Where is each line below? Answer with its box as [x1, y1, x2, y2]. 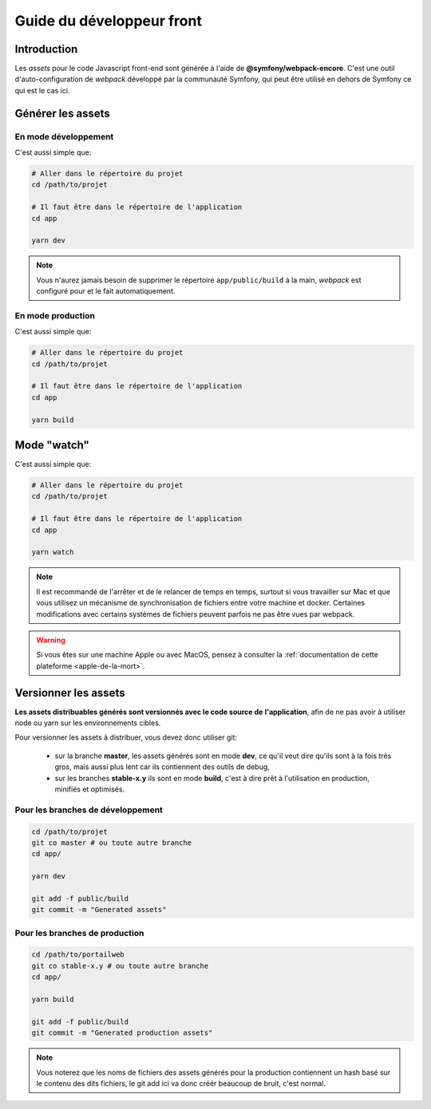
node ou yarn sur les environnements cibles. [14, 718, 161, 728]
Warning [36, 635, 65, 645]
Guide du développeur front [14, 12, 203, 30]
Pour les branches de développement [14, 804, 164, 815]
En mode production [14, 310, 96, 321]
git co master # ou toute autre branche [31, 838, 192, 847]
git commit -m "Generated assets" [31, 906, 167, 914]
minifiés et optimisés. [54, 784, 125, 794]
